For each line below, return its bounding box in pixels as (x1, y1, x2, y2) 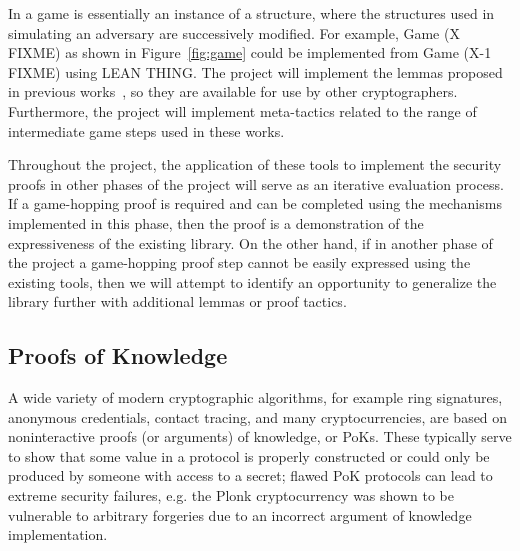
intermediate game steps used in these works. (8, 120, 285, 141)
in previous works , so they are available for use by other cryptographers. (8, 81, 458, 102)
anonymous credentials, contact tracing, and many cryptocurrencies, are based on (8, 406, 508, 427)
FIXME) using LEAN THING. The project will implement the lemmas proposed (8, 61, 503, 82)
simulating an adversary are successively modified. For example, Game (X (8, 22, 460, 43)
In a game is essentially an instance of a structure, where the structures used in (8, 3, 495, 23)
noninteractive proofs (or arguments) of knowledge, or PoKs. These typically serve (8, 426, 512, 447)
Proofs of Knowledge (8, 340, 228, 371)
